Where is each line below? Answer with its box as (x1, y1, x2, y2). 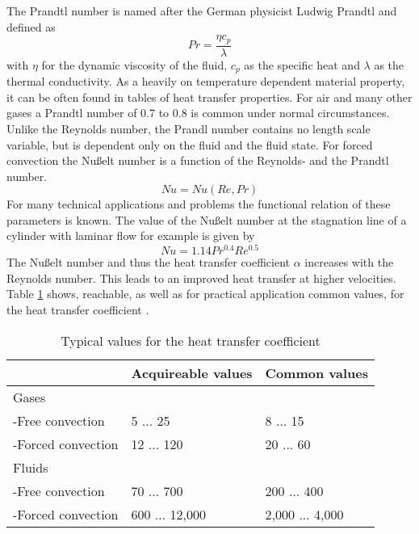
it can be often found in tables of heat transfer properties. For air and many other (6, 88, 413, 105)
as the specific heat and (244, 56, 360, 73)
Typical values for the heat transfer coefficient (61, 330, 321, 350)
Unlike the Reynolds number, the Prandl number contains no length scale (6, 120, 371, 137)
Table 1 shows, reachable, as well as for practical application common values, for (6, 285, 404, 302)
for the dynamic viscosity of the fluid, (41, 56, 228, 73)
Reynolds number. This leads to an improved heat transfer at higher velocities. (6, 269, 396, 286)
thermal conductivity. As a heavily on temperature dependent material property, (6, 73, 405, 90)
